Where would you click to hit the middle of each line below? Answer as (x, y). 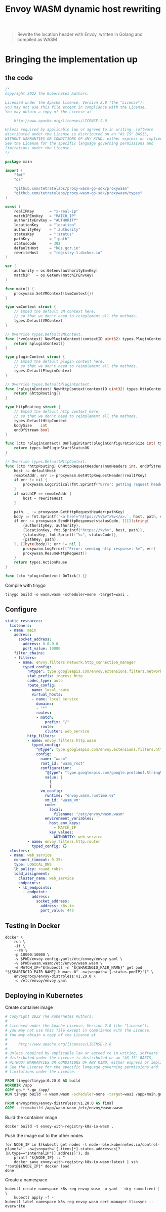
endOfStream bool (32, 430)
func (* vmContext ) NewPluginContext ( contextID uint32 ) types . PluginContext (85, 339)
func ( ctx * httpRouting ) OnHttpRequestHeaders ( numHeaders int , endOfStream (85, 466)
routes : (44, 713)
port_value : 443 (57, 910)
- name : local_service (55, 699)
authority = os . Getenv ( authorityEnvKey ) (56, 271)
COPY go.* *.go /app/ (27, 1090)
